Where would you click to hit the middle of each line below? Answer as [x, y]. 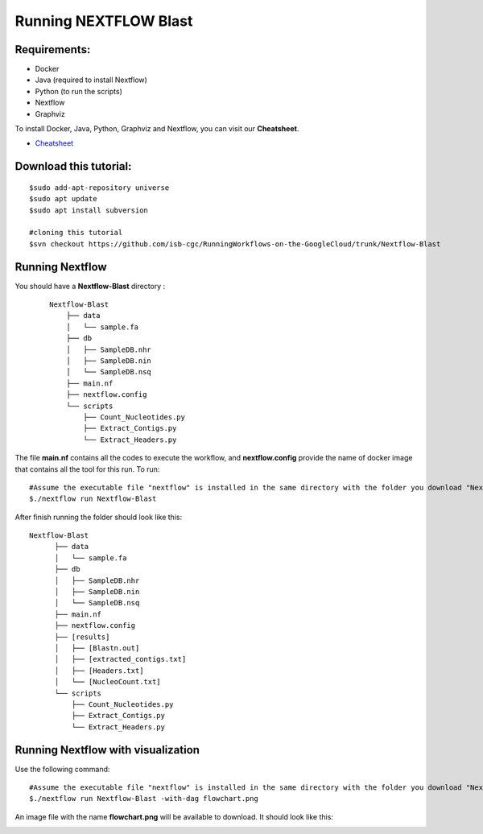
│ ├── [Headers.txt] [99, 671]
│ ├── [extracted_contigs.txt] [120, 659]
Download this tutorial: [73, 166]
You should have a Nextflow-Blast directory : [90, 286]
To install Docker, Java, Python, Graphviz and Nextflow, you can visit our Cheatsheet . [157, 129]
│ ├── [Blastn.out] [97, 648]
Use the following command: [62, 769]
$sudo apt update [63, 199]
